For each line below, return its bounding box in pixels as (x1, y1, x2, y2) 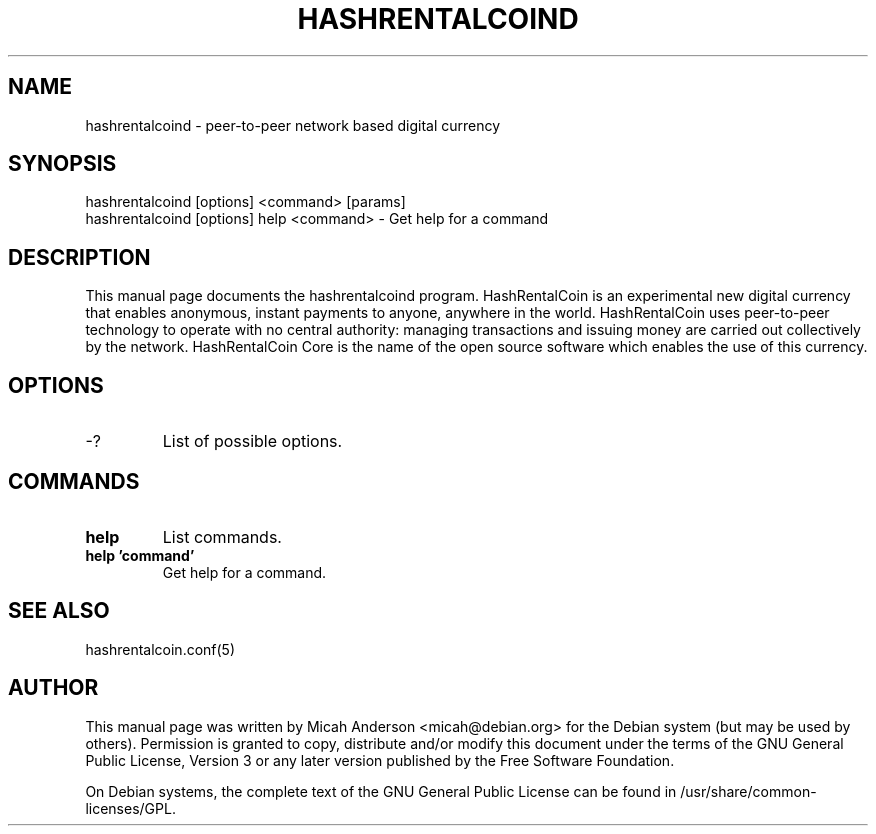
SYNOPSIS (8, 151, 117, 177)
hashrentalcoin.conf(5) (85, 640, 236, 658)
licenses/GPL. (85, 799, 176, 817)
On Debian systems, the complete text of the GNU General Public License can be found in (85, 782, 677, 800)
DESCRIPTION (8, 244, 151, 270)
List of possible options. (162, 431, 343, 452)
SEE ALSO (8, 598, 110, 624)
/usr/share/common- (680, 782, 817, 800)
